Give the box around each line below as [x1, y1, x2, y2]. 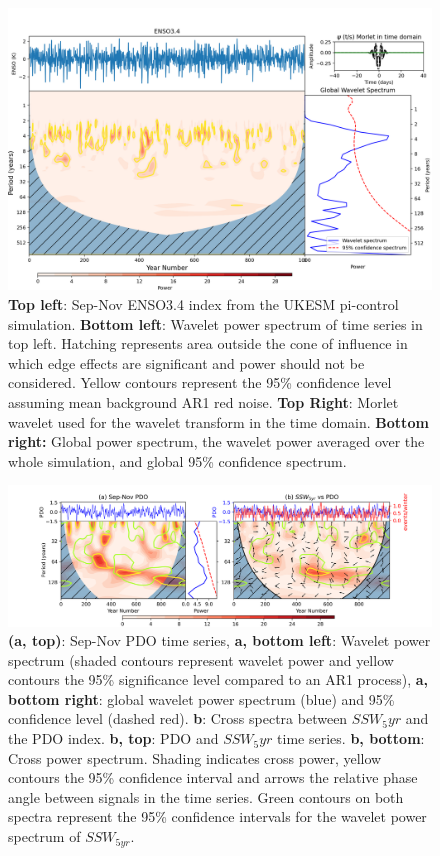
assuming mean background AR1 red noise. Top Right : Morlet [8, 391, 399, 412]
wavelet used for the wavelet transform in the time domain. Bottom [8, 411, 429, 432]
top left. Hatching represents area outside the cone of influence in [8, 333, 408, 354]
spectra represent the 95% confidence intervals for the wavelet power [8, 806, 427, 827]
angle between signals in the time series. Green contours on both [8, 786, 404, 807]
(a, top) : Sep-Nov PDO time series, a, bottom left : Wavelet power [8, 630, 431, 651]
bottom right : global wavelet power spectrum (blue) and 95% [8, 688, 395, 709]
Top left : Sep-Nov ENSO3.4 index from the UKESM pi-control [8, 293, 399, 314]
